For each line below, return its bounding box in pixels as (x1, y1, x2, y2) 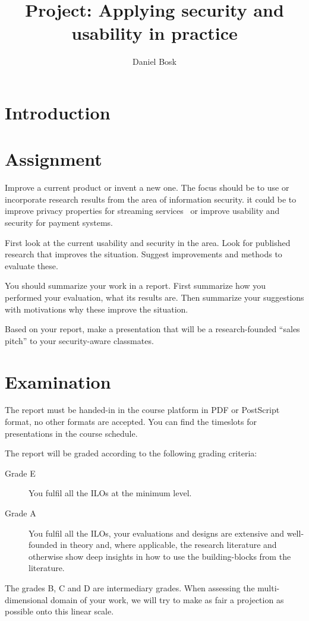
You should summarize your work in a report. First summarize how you (5, 279, 266, 292)
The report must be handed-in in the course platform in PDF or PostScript (5, 404, 280, 416)
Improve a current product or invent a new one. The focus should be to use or (5, 181, 289, 194)
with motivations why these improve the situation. (5, 302, 188, 315)
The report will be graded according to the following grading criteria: (5, 447, 257, 459)
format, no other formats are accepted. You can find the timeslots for (5, 415, 257, 428)
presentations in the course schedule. (5, 427, 138, 439)
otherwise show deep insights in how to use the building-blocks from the (29, 550, 291, 562)
